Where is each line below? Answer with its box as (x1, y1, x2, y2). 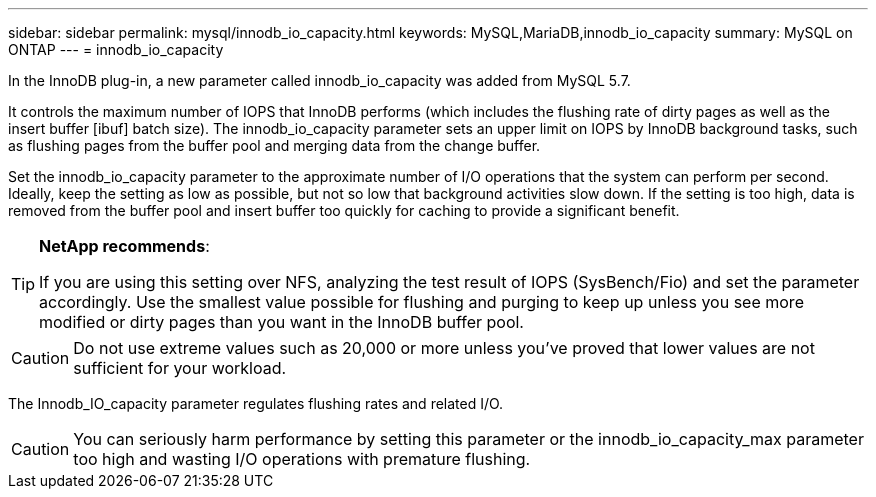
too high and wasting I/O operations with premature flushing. (73, 449, 531, 469)
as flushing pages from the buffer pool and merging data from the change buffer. (8, 137, 541, 154)
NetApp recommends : (39, 236, 210, 256)
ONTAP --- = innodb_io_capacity (8, 41, 224, 58)
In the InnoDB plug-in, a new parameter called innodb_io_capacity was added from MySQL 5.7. (8, 72, 631, 89)
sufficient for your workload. (73, 358, 287, 378)
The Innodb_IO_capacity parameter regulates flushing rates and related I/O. (8, 395, 504, 412)
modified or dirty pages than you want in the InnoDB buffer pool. (39, 312, 524, 332)
